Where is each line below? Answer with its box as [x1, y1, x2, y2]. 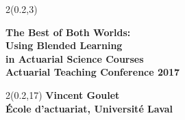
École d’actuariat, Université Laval [5, 101, 173, 115]
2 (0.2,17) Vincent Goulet [5, 87, 120, 102]
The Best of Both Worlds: [5, 25, 131, 39]
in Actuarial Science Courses [5, 51, 144, 65]
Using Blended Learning [5, 38, 123, 52]
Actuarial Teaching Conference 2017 [5, 65, 180, 79]
